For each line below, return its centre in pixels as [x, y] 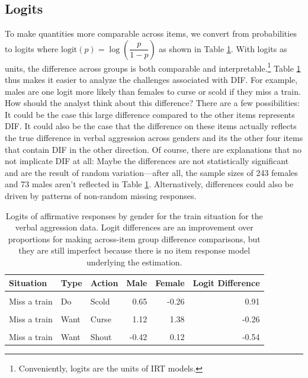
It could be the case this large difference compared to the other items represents [150, 114]
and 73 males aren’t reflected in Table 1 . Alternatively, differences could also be [149, 184]
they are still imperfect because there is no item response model [134, 250]
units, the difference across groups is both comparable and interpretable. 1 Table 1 [153, 67]
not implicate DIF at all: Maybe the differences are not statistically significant [147, 161]
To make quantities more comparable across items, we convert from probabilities [151, 33]
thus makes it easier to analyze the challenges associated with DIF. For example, [151, 80]
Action [104, 282]
